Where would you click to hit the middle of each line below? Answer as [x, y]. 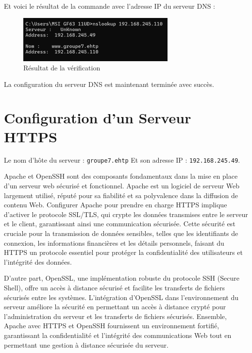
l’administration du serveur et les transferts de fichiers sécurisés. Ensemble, [115, 316]
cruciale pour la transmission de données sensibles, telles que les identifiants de [121, 233]
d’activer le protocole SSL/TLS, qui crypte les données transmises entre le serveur [126, 214]
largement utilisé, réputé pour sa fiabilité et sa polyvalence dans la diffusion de [121, 195]
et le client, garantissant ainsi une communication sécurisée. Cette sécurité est [120, 224]
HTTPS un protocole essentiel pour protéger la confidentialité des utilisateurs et [123, 252]
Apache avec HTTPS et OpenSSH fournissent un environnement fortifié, [112, 326]
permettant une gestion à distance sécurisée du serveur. [86, 345]
